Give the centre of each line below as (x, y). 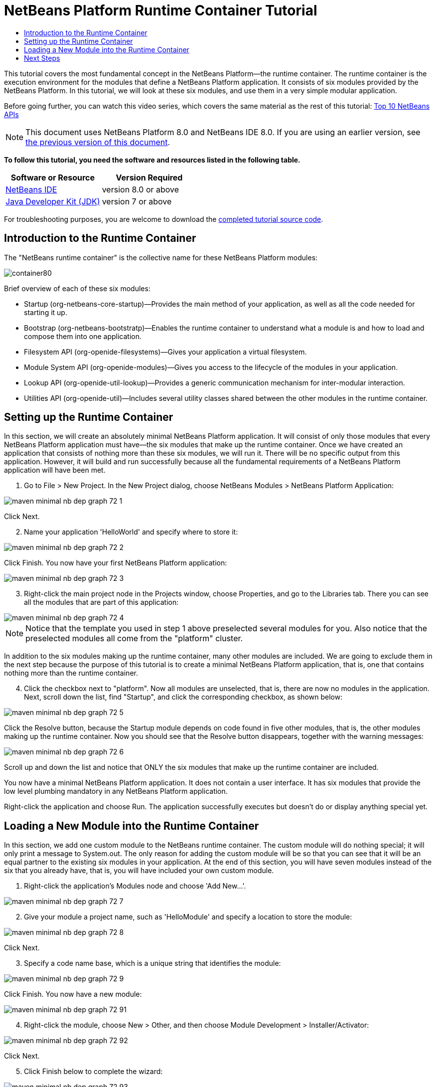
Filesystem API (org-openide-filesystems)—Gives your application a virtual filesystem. (165, 352)
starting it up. (46, 312)
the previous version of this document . (98, 142)
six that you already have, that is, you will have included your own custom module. (139, 871)
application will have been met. (55, 470)
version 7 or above (137, 201)
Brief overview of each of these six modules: (77, 288)
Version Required (149, 177)
